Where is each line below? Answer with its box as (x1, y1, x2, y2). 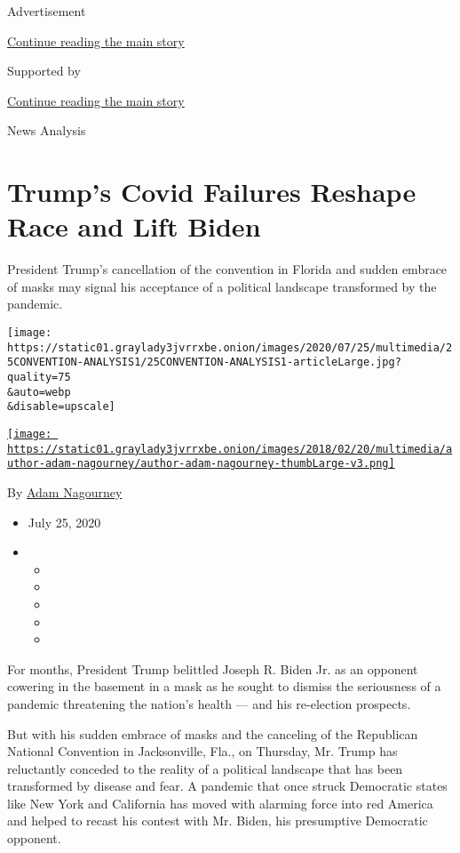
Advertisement (7, 2, 86, 20)
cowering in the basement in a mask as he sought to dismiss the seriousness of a (7, 677, 441, 696)
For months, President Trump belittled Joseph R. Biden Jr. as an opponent (7, 659, 418, 678)
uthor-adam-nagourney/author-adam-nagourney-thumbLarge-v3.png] (7, 457, 395, 471)
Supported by (7, 61, 81, 80)
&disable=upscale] (7, 400, 115, 414)
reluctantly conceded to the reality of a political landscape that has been (7, 759, 403, 777)
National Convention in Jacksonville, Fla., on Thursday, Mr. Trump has (7, 742, 398, 760)
